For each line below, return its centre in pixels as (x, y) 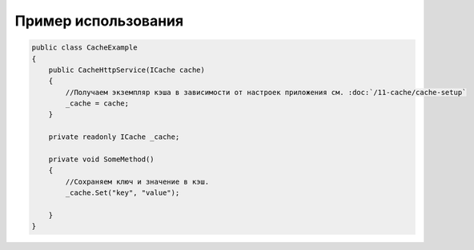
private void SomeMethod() (102, 159)
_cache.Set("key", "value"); (123, 193)
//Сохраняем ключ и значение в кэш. (137, 181)
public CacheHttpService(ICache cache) (127, 69)
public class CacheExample (84, 48)
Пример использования (99, 21)
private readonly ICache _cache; (114, 137)
